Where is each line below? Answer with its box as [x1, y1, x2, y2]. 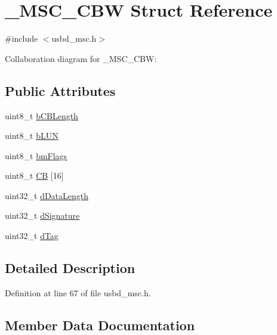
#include [5, 32, 38, 45]
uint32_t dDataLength [5, 189, 89, 201]
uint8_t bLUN [5, 129, 59, 142]
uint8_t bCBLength [5, 109, 78, 122]
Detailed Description [5, 259, 136, 277]
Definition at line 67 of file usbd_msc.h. [5, 286, 151, 299]
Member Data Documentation [5, 315, 195, 334]
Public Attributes [5, 81, 116, 100]
